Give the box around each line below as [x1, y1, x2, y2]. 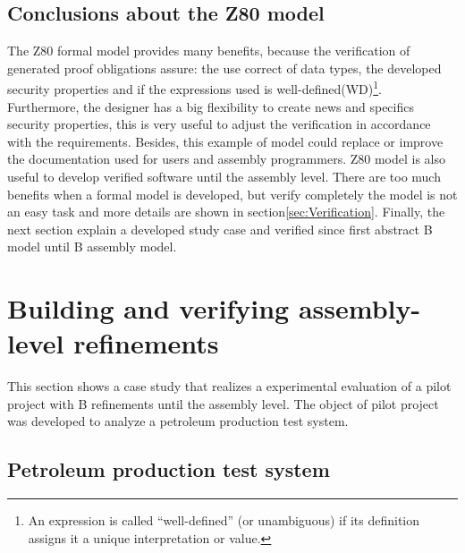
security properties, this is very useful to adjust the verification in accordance [7, 115, 431, 133]
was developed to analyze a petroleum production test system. [7, 412, 349, 430]
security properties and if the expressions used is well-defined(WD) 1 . [7, 77, 382, 98]
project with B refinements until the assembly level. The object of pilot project [7, 394, 439, 413]
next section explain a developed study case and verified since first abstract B [7, 219, 433, 238]
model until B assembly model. [7, 237, 177, 256]
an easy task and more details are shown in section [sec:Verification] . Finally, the [7, 202, 445, 221]
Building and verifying [7, 290, 290, 327]
